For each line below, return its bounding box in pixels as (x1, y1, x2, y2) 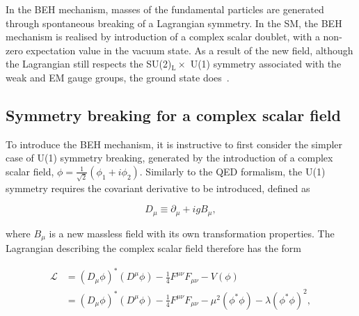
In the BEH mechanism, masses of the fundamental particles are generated (6, 2, 324, 16)
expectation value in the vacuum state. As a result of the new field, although (26, 42, 353, 57)
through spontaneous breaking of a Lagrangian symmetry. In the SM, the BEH (6, 15, 342, 30)
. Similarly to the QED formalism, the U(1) (139, 164, 326, 178)
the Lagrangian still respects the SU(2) (6, 56, 172, 71)
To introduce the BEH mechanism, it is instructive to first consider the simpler (6, 136, 343, 151)
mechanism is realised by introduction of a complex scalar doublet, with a (6, 29, 320, 44)
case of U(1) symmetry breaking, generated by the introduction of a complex (6, 150, 333, 165)
